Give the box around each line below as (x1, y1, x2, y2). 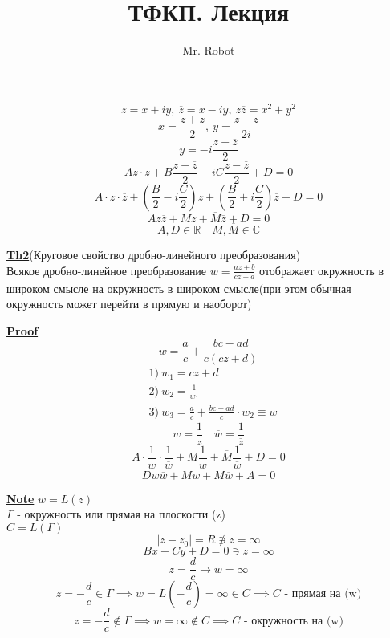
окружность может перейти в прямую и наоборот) (6, 295, 252, 312)
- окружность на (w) (243, 615, 343, 627)
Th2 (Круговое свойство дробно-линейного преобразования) (6, 246, 301, 263)
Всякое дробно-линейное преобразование (6, 262, 207, 278)
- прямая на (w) (284, 588, 362, 600)
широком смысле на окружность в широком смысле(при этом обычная (6, 279, 351, 296)
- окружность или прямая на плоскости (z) (17, 506, 226, 522)
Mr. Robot (182, 42, 235, 59)
